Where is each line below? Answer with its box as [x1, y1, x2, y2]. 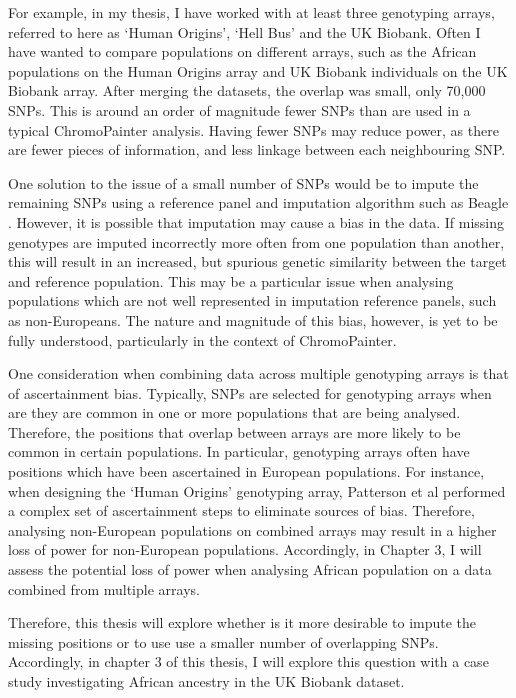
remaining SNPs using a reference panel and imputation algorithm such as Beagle [8, 192, 509, 213]
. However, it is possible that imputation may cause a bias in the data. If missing [8, 211, 504, 232]
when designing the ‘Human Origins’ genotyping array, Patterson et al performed [8, 480, 506, 501]
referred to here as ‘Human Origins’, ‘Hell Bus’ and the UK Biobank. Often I [8, 21, 481, 42]
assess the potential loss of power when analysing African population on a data [8, 559, 492, 580]
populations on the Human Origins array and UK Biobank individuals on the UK [8, 60, 508, 81]
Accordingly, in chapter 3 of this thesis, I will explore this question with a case [8, 651, 489, 672]
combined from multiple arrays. [8, 578, 200, 599]
